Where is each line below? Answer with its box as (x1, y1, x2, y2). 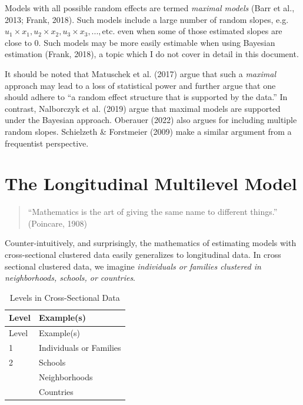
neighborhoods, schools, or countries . (5, 271, 136, 284)
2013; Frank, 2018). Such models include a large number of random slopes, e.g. (5, 13, 289, 25)
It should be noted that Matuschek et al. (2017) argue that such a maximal (5, 67, 276, 79)
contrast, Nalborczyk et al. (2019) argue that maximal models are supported (5, 102, 281, 114)
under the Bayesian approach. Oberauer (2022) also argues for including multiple (5, 114, 297, 126)
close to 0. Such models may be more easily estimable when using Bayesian (5, 36, 275, 48)
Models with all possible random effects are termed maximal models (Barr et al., (5, 2, 295, 14)
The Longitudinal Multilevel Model (5, 171, 297, 195)
